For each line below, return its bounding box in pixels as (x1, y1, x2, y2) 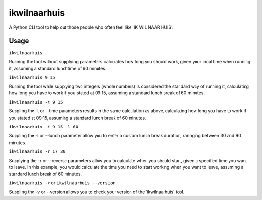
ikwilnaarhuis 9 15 (9, 74, 55, 80)
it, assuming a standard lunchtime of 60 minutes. (9, 66, 107, 72)
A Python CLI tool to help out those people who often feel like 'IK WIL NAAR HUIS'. (9, 24, 174, 30)
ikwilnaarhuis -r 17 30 (9, 149, 65, 154)
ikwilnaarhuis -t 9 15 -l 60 (9, 124, 79, 129)
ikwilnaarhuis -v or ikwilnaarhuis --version (9, 180, 116, 186)
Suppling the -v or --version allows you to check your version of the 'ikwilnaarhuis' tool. (9, 189, 185, 195)
